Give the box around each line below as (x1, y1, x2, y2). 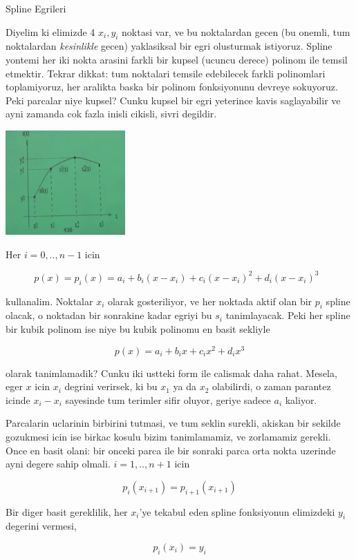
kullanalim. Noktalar (6, 293, 93, 308)
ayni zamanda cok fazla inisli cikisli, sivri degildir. (6, 106, 217, 121)
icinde (6, 392, 30, 407)
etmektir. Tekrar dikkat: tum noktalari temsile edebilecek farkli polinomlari (6, 66, 326, 80)
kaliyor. (285, 392, 317, 407)
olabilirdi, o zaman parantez (212, 379, 331, 394)
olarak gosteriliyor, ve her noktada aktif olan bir (107, 293, 312, 308)
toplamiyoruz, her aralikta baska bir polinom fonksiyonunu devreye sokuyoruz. (6, 79, 338, 94)
